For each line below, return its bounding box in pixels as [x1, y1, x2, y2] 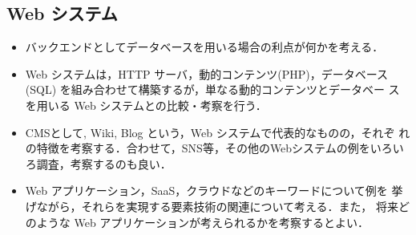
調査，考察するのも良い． [36, 155, 172, 172]
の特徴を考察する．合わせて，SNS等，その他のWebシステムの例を [25, 140, 370, 156]
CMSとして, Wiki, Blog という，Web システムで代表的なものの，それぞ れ [25, 124, 410, 140]
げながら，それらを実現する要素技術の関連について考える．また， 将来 [25, 197, 398, 214]
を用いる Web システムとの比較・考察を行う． [25, 96, 267, 113]
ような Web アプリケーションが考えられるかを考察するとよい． [36, 213, 370, 230]
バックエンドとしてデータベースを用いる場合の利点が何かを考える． [25, 38, 384, 55]
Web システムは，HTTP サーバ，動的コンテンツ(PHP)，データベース [25, 65, 388, 82]
